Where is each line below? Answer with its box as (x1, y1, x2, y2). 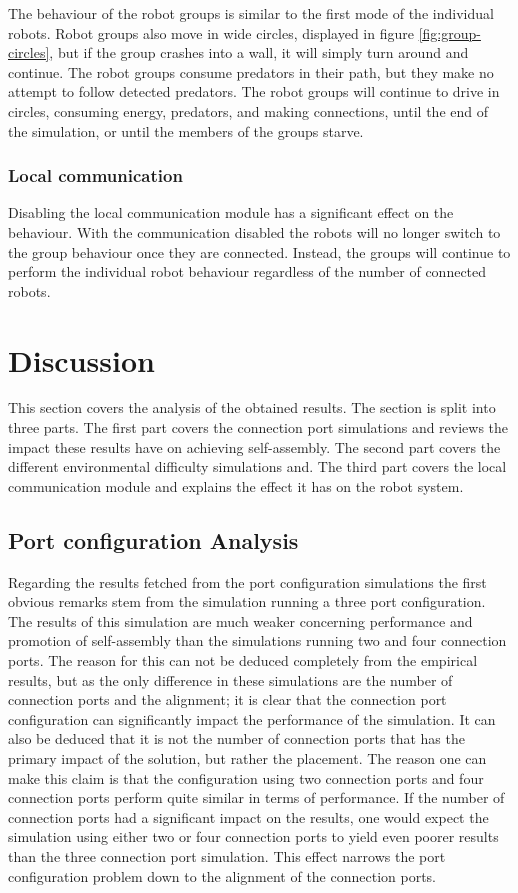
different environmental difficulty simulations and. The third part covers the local (8, 456, 507, 477)
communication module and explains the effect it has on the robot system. (8, 475, 464, 496)
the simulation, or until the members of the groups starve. (8, 120, 364, 141)
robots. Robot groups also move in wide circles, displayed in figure (8, 22, 414, 43)
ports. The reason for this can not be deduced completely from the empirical (8, 650, 478, 671)
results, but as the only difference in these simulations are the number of (8, 669, 453, 690)
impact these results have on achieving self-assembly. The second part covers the (8, 436, 501, 457)
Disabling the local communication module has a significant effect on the (8, 202, 454, 223)
